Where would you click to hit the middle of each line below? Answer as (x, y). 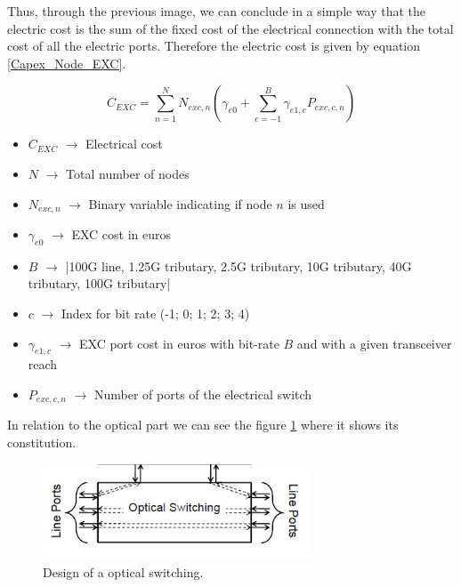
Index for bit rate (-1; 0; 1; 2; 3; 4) (155, 313)
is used (306, 203)
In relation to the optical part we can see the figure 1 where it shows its (203, 425)
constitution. (42, 442)
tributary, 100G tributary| (99, 283)
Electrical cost (124, 144)
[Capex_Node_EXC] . (67, 63)
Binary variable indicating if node (180, 203)
